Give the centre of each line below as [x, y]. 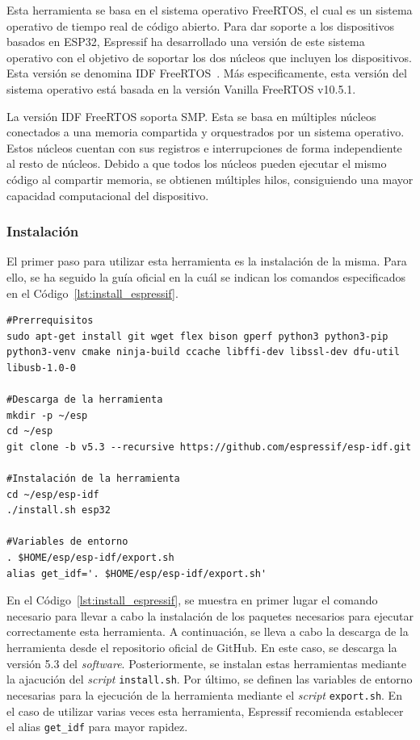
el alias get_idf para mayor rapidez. [97, 727]
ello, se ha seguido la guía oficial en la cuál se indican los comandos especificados [206, 276]
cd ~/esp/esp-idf [53, 494]
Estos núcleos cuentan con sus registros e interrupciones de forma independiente [204, 147]
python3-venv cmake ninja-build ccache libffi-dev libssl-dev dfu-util [203, 352]
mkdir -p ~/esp [47, 415]
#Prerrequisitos [50, 321]
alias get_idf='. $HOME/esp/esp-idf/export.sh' [137, 573]
